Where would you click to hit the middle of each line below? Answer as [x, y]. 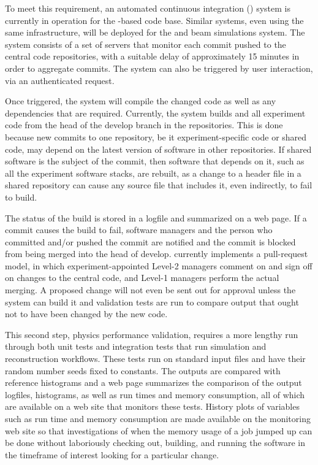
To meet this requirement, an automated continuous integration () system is [148, 8]
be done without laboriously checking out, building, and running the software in [155, 443]
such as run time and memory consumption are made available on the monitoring [158, 418]
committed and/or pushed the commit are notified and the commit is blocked [150, 241]
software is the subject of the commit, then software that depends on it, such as [155, 161]
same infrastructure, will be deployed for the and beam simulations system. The [155, 32]
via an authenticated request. [60, 80]
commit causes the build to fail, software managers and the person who [139, 230]
